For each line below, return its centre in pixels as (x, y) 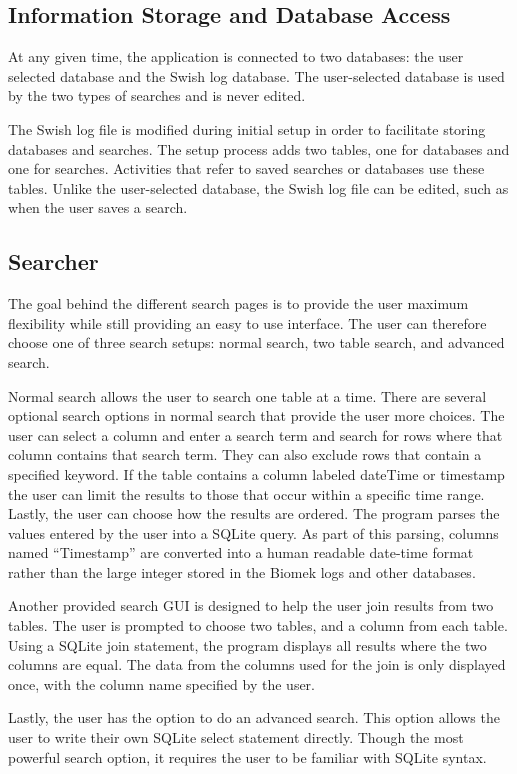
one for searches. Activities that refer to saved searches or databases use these (246, 168)
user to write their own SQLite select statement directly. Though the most (236, 737)
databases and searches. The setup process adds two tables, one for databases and (259, 148)
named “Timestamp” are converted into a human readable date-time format (241, 552)
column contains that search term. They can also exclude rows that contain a (245, 454)
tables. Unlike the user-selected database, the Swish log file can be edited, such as (258, 187)
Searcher (53, 261)
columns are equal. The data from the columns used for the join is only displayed (257, 664)
